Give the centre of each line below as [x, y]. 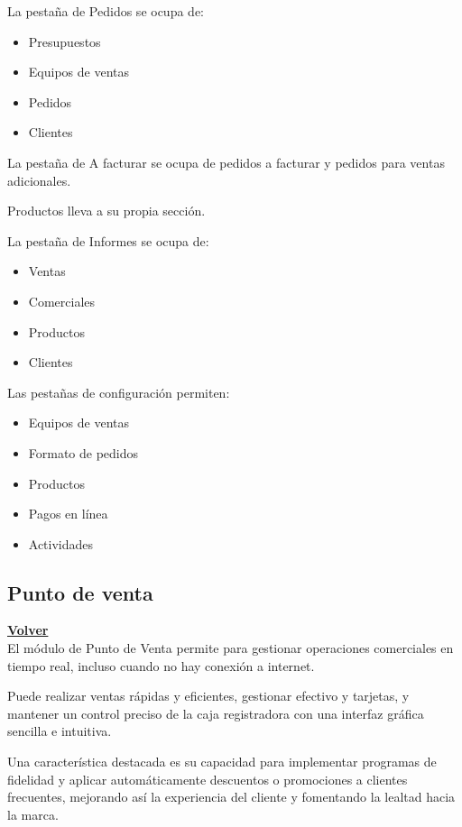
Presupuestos [65, 41]
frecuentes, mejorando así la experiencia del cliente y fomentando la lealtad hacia [231, 797]
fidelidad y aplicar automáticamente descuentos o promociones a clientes [208, 779]
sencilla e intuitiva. [60, 731]
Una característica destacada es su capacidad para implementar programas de [222, 762]
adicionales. [39, 180]
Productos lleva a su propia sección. [106, 211]
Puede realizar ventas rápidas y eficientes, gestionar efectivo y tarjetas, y [208, 696]
